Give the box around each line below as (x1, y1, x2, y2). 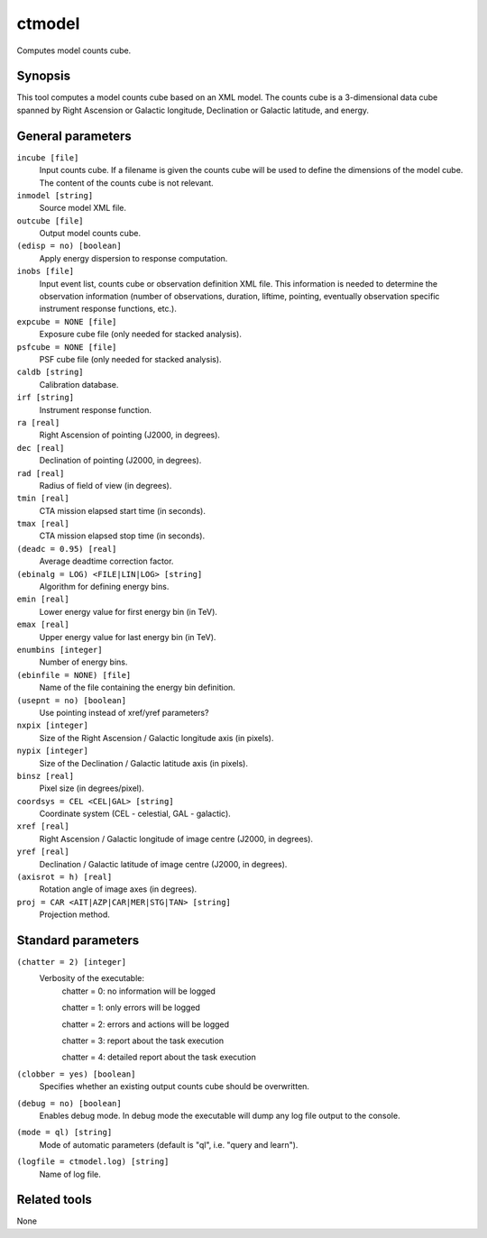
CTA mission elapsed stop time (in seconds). (39, 530, 206, 541)
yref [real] (16, 847, 69, 857)
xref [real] (16, 821, 69, 831)
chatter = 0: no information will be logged (61, 986, 216, 996)
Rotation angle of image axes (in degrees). (39, 884, 198, 894)
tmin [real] (16, 493, 69, 504)
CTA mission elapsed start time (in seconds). (39, 505, 207, 516)
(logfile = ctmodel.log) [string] (16, 1157, 170, 1167)
